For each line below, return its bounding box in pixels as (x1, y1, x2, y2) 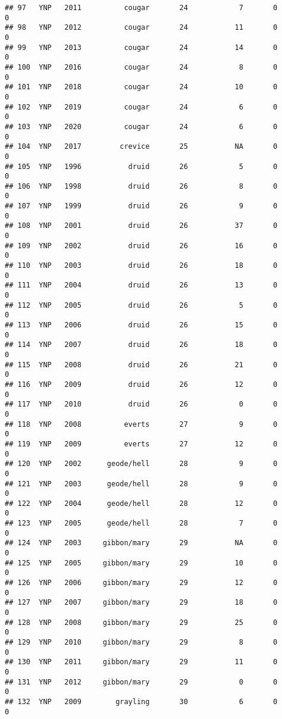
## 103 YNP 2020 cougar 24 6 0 (5, 122, 278, 131)
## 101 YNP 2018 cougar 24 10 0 (5, 83, 278, 92)
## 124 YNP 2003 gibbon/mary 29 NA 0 (5, 539, 278, 548)
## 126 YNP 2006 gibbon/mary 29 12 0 (5, 579, 278, 587)
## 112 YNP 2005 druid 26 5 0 (5, 301, 278, 310)
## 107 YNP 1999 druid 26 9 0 (5, 202, 278, 211)
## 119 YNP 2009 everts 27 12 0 (5, 439, 278, 448)
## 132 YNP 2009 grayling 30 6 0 (5, 697, 278, 706)
